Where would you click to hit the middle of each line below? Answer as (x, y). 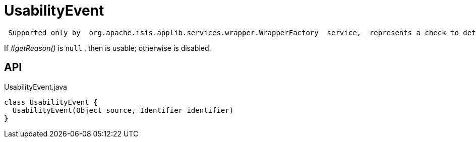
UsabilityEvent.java (36, 87)
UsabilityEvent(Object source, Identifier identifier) (123, 110)
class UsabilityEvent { (51, 102)
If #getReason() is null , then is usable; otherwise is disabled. (108, 48)
